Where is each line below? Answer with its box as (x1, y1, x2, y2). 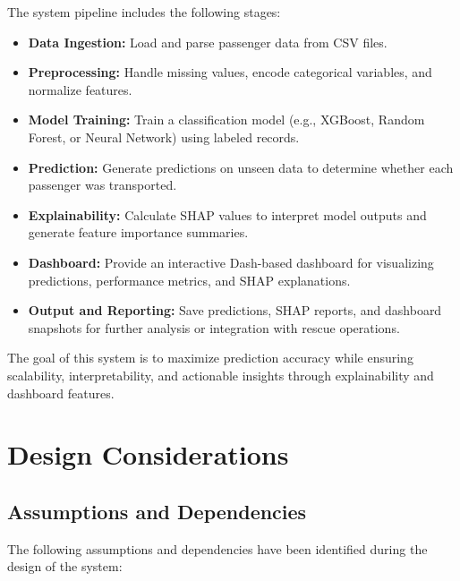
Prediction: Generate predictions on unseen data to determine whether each (28, 158, 454, 176)
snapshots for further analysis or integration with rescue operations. (28, 318, 400, 337)
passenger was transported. (28, 175, 177, 194)
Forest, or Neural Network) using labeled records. (28, 127, 300, 146)
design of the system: (7, 557, 123, 576)
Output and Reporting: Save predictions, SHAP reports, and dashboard (28, 301, 442, 320)
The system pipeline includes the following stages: (7, 3, 281, 21)
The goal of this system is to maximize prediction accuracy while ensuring (7, 348, 413, 367)
